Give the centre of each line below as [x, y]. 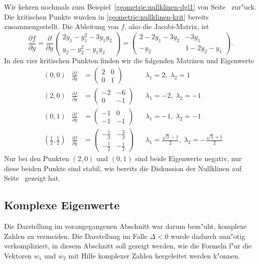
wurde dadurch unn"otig [208, 236]
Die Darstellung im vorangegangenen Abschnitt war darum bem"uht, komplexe [125, 226]
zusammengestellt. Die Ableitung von [61, 26]
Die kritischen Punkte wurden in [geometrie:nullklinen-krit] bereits [106, 16]
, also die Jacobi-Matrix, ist [167, 26]
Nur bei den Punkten [37, 158]
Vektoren [18, 255]
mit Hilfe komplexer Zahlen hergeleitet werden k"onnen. [154, 255]
